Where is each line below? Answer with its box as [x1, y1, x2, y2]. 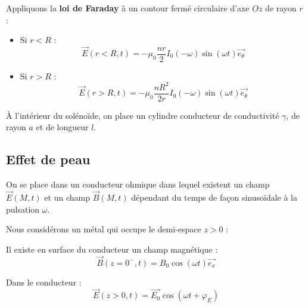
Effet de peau [6, 150, 91, 168]
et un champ [44, 191, 90, 203]
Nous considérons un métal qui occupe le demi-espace [6, 223, 201, 235]
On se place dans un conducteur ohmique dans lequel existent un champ [6, 178, 270, 191]
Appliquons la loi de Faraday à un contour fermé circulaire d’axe [6, 2, 250, 14]
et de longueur [36, 121, 89, 133]
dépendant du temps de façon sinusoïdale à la [131, 191, 297, 203]
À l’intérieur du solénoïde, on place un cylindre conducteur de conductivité [6, 109, 279, 121]
